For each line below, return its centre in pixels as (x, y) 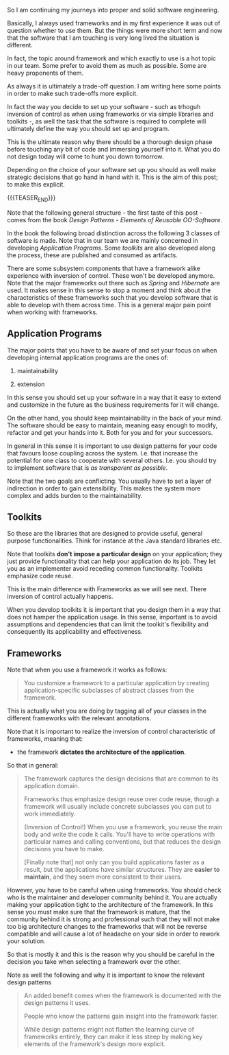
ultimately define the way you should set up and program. (88, 129)
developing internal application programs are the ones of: (88, 357)
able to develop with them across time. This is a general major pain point (109, 305)
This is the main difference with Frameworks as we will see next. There (107, 589)
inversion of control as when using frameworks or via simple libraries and (110, 114)
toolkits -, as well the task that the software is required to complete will (107, 121)
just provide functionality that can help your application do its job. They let (112, 561)
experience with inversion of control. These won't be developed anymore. (111, 275)
